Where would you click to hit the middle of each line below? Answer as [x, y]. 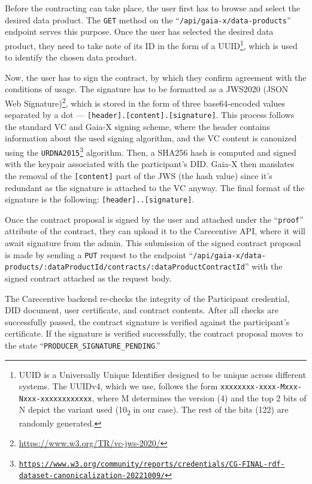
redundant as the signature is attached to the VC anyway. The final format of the [155, 187]
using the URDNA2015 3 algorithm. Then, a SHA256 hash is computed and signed [151, 151]
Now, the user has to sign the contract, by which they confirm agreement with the [156, 77]
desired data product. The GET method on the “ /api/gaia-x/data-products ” [148, 19]
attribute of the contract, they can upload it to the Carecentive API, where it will [155, 231]
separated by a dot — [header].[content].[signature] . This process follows [150, 115]
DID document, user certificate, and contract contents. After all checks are [142, 310]
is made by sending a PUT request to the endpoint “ [99, 254]
